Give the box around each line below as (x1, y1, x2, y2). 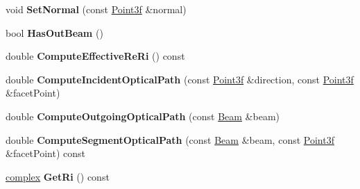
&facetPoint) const (6, 146, 85, 161)
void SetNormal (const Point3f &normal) (6, 2, 187, 16)
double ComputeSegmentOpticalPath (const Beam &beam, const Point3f (6, 132, 334, 147)
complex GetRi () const (6, 169, 110, 183)
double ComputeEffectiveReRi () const (6, 49, 185, 63)
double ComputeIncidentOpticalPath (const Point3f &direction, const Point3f (6, 72, 354, 86)
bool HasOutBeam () (6, 25, 103, 40)
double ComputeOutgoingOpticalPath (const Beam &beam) (6, 108, 280, 123)
